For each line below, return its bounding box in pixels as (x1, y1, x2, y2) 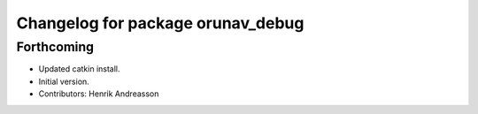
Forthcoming (16, 39, 95, 55)
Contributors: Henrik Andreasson (38, 88, 159, 99)
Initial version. (38, 76, 90, 87)
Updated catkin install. (38, 64, 120, 74)
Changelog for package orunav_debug (16, 13, 305, 33)
